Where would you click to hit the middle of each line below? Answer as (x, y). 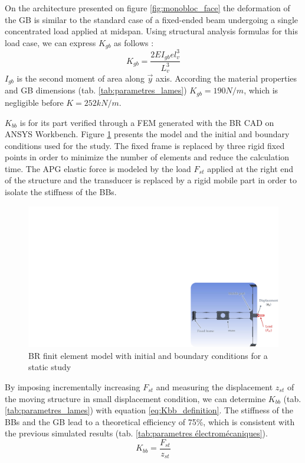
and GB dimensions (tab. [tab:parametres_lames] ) (96, 90)
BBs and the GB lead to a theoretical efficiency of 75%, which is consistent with (150, 421)
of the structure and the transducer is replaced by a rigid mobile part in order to (151, 180)
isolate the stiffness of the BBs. (61, 192)
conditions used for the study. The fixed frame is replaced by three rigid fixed (145, 145)
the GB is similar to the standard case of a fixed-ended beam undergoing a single (151, 19)
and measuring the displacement (214, 386)
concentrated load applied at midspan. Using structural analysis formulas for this (151, 31)
